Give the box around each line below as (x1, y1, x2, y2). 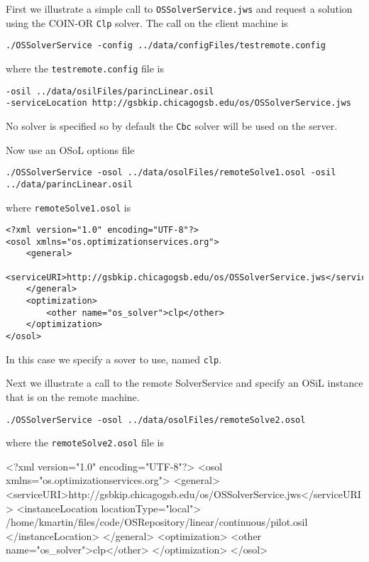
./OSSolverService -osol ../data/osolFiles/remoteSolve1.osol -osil (6, 167, 336, 178)
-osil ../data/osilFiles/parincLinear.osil (6, 86, 214, 97)
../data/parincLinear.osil (6, 179, 133, 189)
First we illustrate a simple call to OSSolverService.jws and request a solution (6, 1, 353, 16)
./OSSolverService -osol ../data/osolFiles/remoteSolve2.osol (6, 414, 306, 425)
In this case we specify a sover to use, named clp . (6, 351, 222, 366)
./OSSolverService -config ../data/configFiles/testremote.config (6, 40, 326, 51)
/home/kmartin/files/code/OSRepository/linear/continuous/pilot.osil (6, 514, 308, 529)
